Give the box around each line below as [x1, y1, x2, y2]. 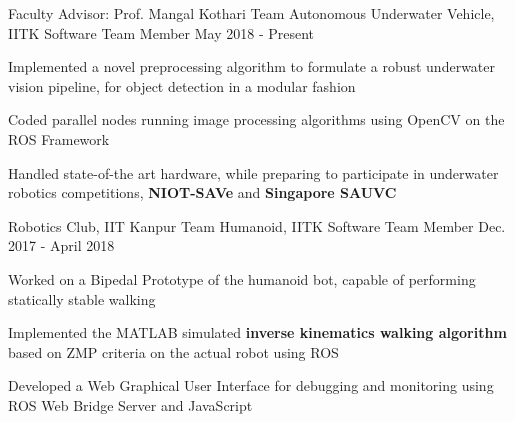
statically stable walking [8, 288, 156, 309]
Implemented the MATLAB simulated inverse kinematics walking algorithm [8, 322, 507, 343]
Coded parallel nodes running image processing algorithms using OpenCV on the [8, 109, 505, 130]
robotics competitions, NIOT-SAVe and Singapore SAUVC [8, 182, 397, 203]
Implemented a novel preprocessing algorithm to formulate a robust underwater [8, 56, 496, 77]
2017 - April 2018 [8, 235, 115, 256]
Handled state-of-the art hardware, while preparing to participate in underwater [8, 162, 499, 183]
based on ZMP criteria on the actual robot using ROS [8, 341, 339, 362]
